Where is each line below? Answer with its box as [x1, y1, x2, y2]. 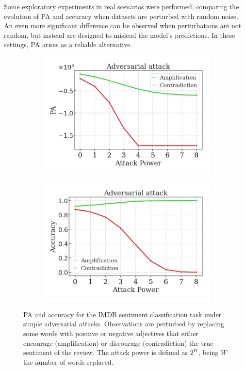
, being [198, 347, 219, 357]
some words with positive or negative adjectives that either [23, 328, 198, 338]
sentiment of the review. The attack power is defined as [23, 347, 188, 357]
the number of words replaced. [23, 356, 114, 367]
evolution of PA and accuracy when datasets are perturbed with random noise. [4, 11, 238, 21]
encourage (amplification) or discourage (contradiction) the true [23, 338, 213, 348]
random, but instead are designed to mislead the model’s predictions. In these [4, 30, 235, 40]
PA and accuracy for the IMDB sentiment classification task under [23, 309, 222, 319]
